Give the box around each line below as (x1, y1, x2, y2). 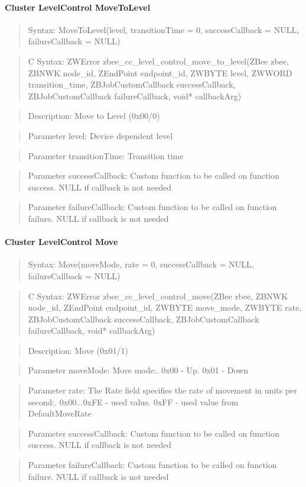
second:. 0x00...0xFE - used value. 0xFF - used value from (28, 395, 239, 408)
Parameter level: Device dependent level (28, 129, 173, 141)
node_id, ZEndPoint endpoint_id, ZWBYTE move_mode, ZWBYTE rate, (28, 301, 302, 314)
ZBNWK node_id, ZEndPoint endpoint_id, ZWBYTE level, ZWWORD (28, 66, 292, 79)
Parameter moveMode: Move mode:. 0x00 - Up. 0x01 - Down (28, 364, 248, 376)
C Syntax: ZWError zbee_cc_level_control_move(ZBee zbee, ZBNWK (28, 289, 288, 302)
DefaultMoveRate (28, 407, 92, 420)
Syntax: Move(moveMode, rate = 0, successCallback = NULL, (28, 258, 254, 270)
